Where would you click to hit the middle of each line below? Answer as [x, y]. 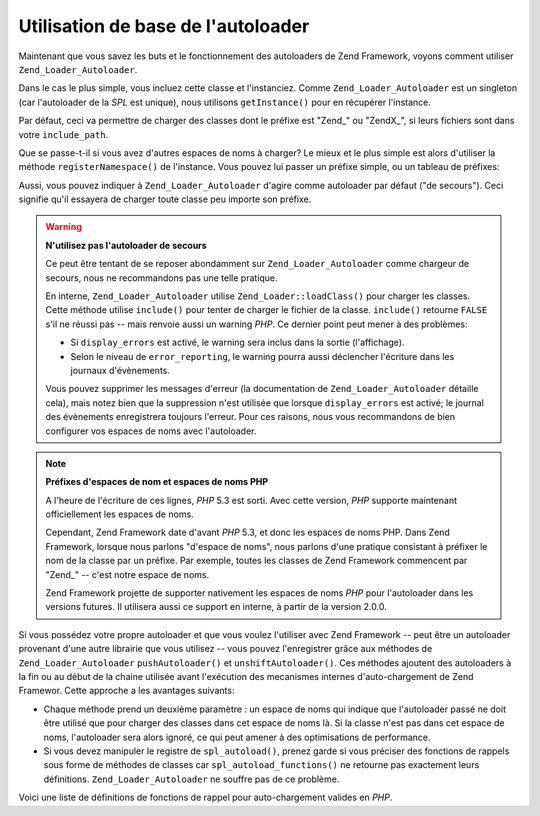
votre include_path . [63, 134]
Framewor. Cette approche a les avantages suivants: [126, 691]
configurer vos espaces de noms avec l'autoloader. [151, 431]
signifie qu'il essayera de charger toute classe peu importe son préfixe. [165, 199]
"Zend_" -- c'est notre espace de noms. [127, 574]
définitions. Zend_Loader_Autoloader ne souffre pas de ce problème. [191, 779]
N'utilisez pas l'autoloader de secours [126, 245]
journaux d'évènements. [120, 370]
